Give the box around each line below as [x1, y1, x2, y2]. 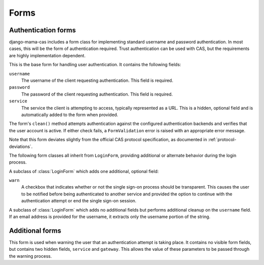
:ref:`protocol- [208, 137, 237, 143]
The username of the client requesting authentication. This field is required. [21, 77, 174, 83]
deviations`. [9, 144, 33, 149]
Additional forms [9, 226, 61, 235]
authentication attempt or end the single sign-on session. [21, 198, 137, 204]
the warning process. [9, 253, 52, 259]
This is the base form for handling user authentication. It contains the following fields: [9, 62, 181, 68]
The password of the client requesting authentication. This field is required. [21, 91, 173, 97]
